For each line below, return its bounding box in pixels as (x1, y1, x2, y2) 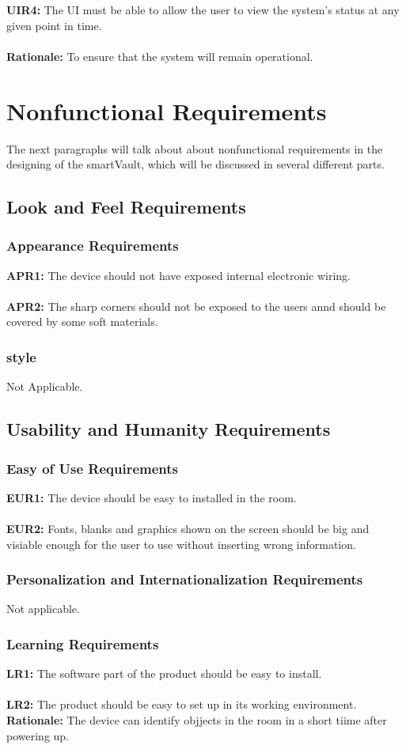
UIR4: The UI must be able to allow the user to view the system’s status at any (6, 2, 400, 17)
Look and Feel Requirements (6, 195, 246, 219)
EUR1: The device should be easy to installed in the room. (6, 489, 297, 505)
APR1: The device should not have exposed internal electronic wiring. (6, 267, 351, 283)
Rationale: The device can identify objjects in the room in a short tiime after (6, 712, 387, 728)
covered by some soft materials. (6, 313, 158, 330)
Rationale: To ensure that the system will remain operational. (6, 47, 313, 64)
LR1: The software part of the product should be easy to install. (6, 665, 322, 682)
